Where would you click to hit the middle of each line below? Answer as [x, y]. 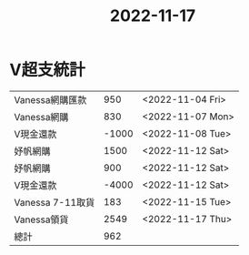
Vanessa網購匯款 [50, 99]
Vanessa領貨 [41, 219]
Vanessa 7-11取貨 [55, 202]
